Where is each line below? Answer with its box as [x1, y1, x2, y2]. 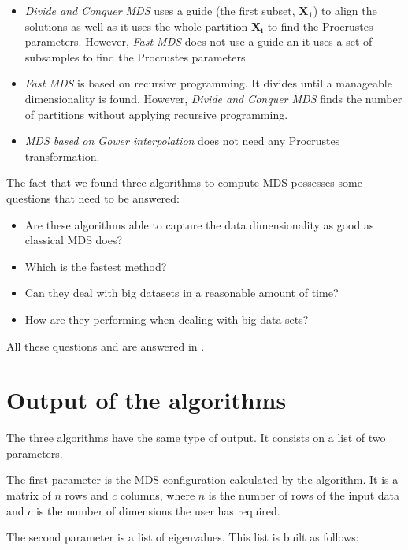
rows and [65, 487, 109, 503]
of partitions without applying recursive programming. [24, 106, 288, 122]
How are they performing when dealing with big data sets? [24, 310, 309, 327]
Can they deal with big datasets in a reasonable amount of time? [24, 284, 339, 301]
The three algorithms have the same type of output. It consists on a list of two [6, 429, 386, 446]
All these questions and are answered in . [6, 337, 205, 354]
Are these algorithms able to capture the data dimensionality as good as [24, 216, 374, 232]
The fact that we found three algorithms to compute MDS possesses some [6, 174, 362, 191]
